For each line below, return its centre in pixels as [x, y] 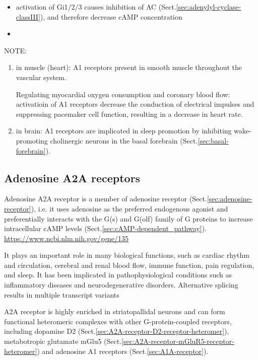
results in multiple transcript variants [62, 294]
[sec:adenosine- [230, 199]
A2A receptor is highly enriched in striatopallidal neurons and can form [115, 311]
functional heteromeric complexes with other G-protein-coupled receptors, [118, 321]
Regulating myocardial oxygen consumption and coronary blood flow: [123, 94]
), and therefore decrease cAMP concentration [111, 16]
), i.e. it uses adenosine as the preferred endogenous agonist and [130, 208]
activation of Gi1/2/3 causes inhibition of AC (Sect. [96, 7]
